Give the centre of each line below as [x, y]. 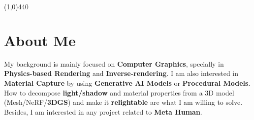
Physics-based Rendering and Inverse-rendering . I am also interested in [121, 73]
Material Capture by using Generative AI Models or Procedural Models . [127, 83]
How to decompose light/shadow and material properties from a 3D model [119, 92]
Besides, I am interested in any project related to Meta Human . [103, 111]
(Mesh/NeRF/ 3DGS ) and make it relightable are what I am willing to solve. [123, 102]
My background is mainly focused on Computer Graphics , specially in [114, 63]
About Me [40, 40]
